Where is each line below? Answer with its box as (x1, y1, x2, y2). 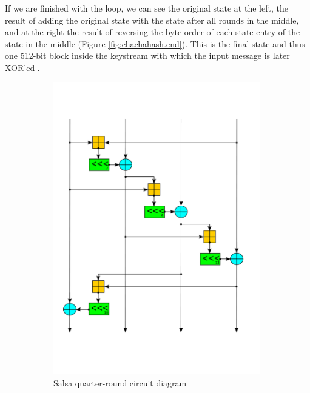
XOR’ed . (5, 61, 40, 73)
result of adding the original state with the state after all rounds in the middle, (5, 13, 299, 26)
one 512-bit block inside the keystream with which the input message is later (5, 49, 290, 62)
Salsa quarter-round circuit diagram (53, 376, 187, 389)
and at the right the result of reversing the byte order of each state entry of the (5, 25, 300, 38)
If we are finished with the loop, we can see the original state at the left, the (5, 2, 288, 14)
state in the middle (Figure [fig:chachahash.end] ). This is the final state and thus (5, 37, 305, 50)
